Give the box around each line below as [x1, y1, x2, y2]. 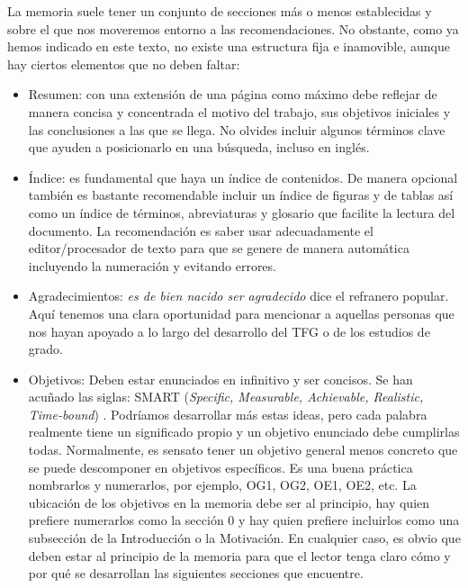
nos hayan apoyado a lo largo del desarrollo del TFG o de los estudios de [28, 321, 430, 340]
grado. [28, 339, 63, 358]
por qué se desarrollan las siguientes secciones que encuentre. [28, 564, 364, 583]
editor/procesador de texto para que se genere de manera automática [28, 239, 409, 258]
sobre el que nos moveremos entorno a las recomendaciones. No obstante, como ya [7, 19, 459, 38]
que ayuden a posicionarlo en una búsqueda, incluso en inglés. [28, 138, 370, 157]
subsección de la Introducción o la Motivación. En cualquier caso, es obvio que [28, 529, 461, 547]
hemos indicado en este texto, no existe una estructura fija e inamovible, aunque [7, 37, 450, 56]
